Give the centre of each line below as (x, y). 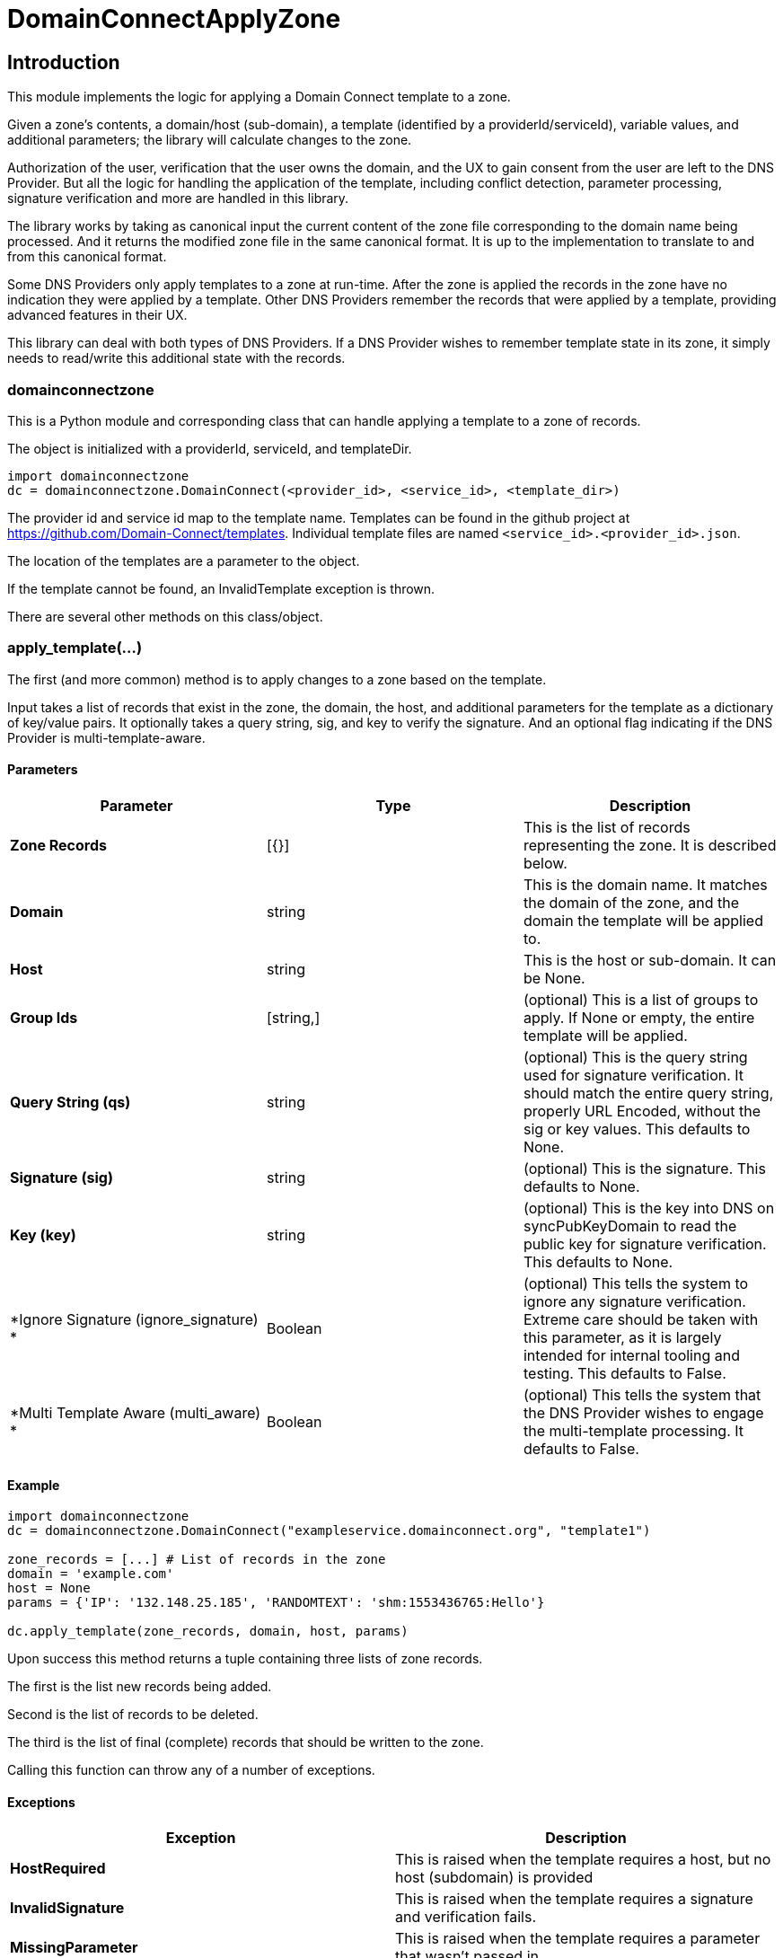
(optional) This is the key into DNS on (649, 1208)
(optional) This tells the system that (642, 1394)
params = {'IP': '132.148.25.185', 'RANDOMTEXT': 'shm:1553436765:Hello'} (276, 1603)
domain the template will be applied (643, 920)
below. (545, 863)
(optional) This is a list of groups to (641, 999)
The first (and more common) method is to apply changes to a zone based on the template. (277, 679)
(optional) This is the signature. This (644, 1168)
